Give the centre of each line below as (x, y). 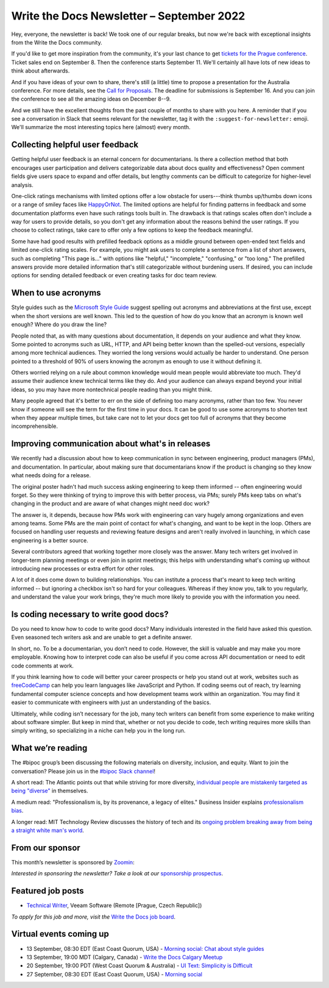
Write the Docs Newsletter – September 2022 (128, 16)
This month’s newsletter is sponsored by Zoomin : (73, 862)
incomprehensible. (34, 426)
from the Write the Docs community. (57, 42)
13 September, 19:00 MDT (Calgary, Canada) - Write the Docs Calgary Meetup (125, 957)
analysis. (22, 185)
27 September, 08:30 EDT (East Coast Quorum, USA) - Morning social (114, 974)
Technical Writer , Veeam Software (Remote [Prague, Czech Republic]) (114, 906)
